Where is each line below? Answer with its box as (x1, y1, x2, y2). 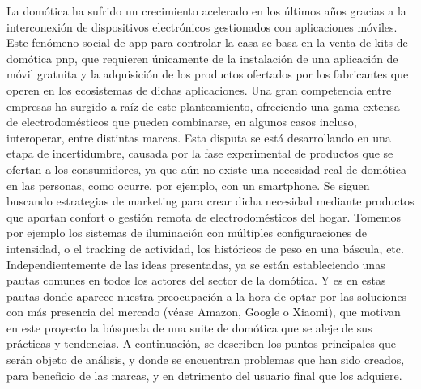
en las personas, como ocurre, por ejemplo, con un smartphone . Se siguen (6, 176, 370, 193)
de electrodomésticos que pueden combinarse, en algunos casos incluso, (6, 113, 357, 130)
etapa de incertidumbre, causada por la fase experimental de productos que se (6, 145, 393, 162)
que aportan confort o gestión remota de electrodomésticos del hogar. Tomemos (6, 208, 401, 225)
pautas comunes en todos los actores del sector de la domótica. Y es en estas (6, 272, 386, 289)
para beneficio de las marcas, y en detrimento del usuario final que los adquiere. (6, 366, 402, 383)
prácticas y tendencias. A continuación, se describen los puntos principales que (6, 335, 396, 352)
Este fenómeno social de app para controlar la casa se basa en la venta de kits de (6, 34, 408, 51)
